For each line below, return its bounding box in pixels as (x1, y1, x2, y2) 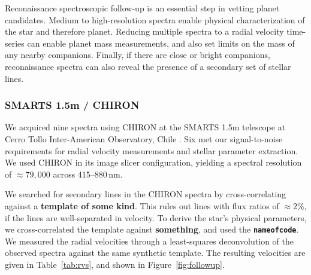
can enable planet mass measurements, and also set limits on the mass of (27, 36, 295, 49)
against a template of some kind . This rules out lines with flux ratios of (5, 199, 279, 212)
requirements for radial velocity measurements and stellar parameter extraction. (5, 144, 298, 157)
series (5, 36, 25, 49)
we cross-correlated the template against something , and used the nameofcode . (5, 223, 299, 236)
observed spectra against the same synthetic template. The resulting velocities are (5, 246, 306, 259)
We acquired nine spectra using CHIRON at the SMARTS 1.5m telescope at (5, 121, 286, 133)
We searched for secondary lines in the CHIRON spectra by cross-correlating (5, 188, 286, 200)
